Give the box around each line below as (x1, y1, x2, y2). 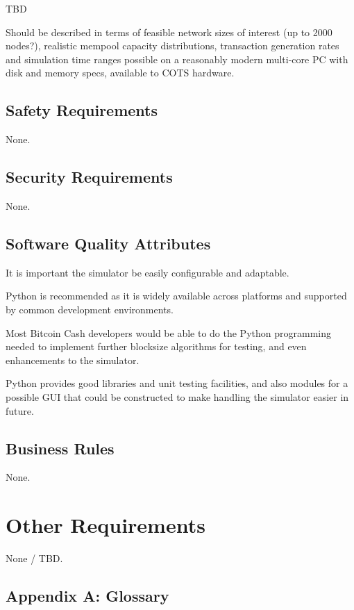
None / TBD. (6, 551, 63, 566)
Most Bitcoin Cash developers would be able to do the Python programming (6, 325, 331, 340)
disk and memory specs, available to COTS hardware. (6, 65, 235, 80)
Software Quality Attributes (6, 232, 211, 254)
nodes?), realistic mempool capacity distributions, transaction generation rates (6, 38, 339, 53)
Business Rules (6, 437, 115, 459)
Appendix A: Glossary (6, 585, 169, 607)
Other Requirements (6, 511, 205, 539)
